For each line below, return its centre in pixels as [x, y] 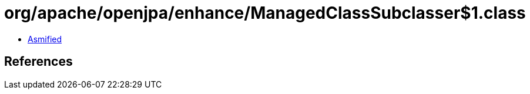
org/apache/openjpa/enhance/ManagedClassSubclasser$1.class [265, 13]
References [38, 62]
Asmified [45, 39]
